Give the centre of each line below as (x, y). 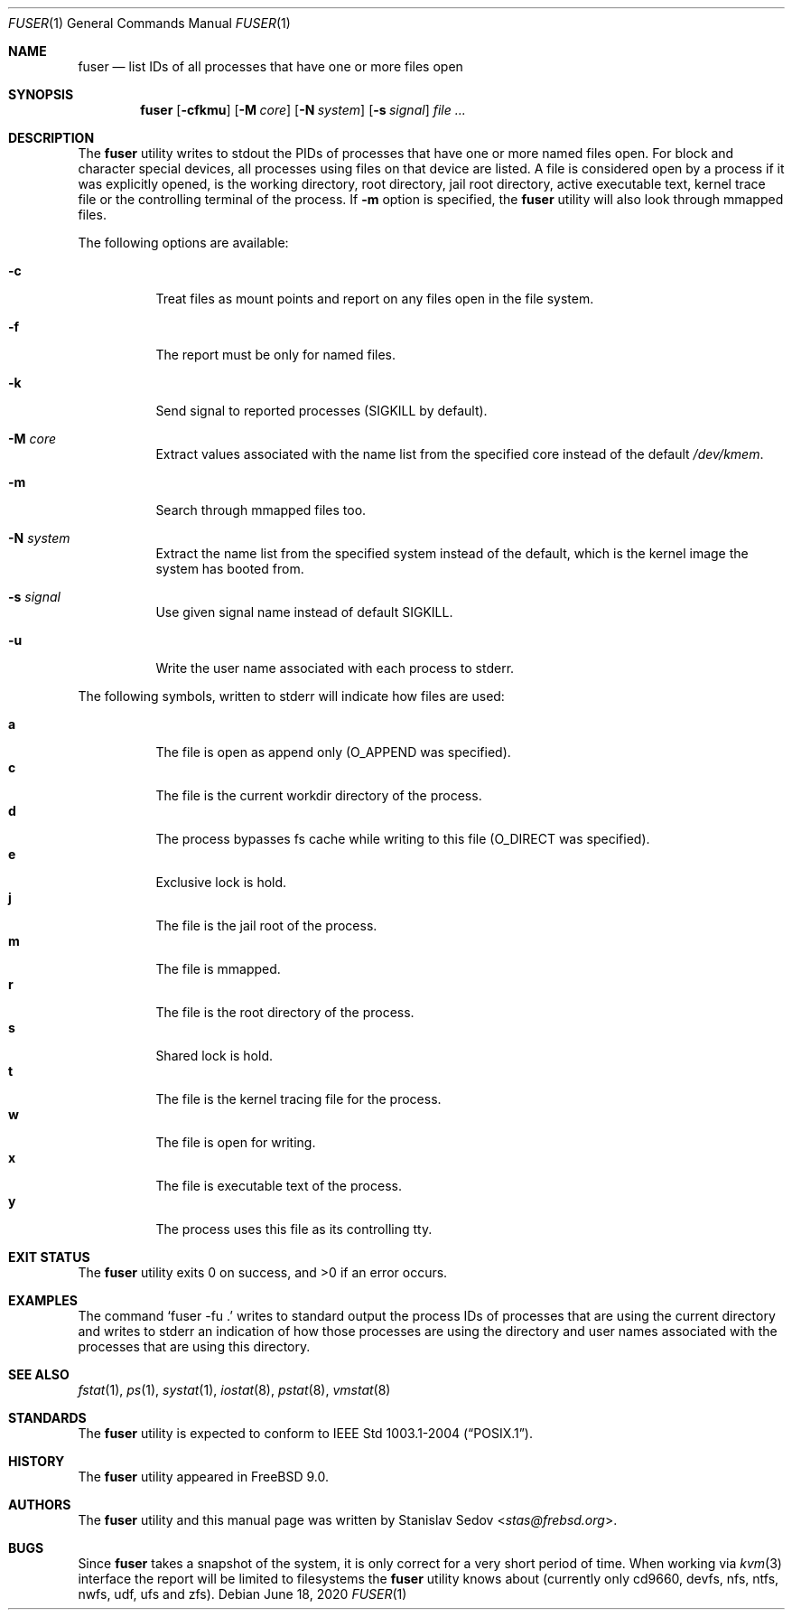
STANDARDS (47, 1418)
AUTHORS (40, 1505)
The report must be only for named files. (276, 355)
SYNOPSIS (41, 94)
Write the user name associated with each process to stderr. (335, 668)
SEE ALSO (39, 1374)
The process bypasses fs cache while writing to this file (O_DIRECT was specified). (403, 839)
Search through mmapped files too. (261, 510)
